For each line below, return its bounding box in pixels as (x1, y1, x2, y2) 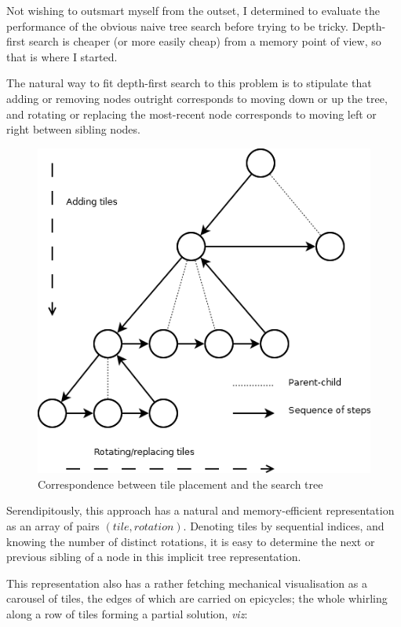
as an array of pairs (6, 517, 100, 533)
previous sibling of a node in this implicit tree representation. (6, 548, 301, 565)
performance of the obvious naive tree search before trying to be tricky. (6, 17, 348, 34)
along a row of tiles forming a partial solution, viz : (6, 605, 248, 621)
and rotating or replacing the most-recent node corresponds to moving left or (6, 105, 377, 122)
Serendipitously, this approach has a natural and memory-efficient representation (6, 502, 395, 519)
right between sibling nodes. (6, 121, 140, 137)
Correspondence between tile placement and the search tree (38, 475, 323, 492)
